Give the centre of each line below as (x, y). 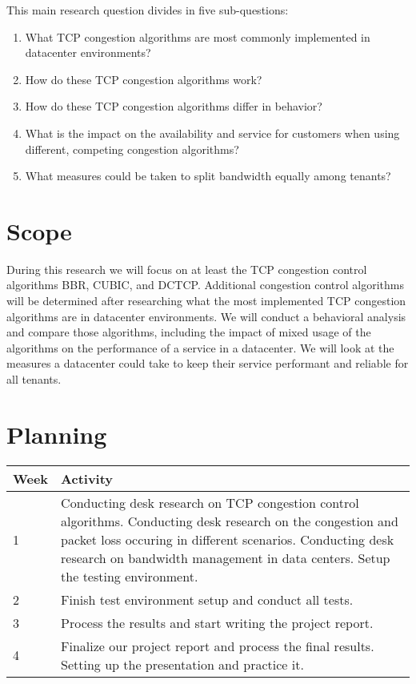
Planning (57, 434)
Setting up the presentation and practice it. (182, 664)
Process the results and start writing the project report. (217, 622)
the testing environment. (130, 576)
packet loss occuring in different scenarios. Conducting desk (228, 539)
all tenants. (34, 379)
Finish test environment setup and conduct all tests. (207, 599)
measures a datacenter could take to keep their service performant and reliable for (208, 363)
